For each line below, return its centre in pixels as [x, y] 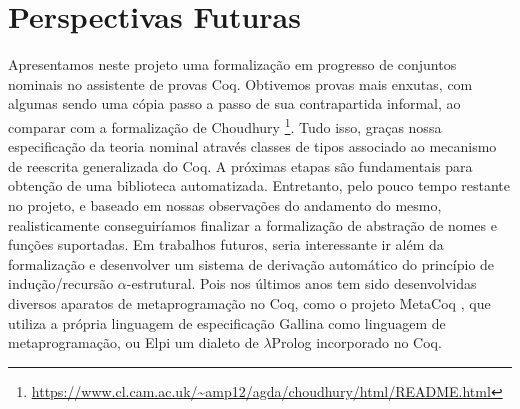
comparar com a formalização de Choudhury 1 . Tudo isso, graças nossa [225, 125]
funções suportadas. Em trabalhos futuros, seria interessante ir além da [226, 244]
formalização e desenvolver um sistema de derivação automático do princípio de [251, 263]
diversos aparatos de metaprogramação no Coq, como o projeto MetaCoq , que [249, 302]
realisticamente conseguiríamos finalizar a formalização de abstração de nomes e [252, 224]
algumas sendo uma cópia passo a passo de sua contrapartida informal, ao [234, 103]
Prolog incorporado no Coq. [356, 342]
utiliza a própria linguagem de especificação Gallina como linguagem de [227, 322]
